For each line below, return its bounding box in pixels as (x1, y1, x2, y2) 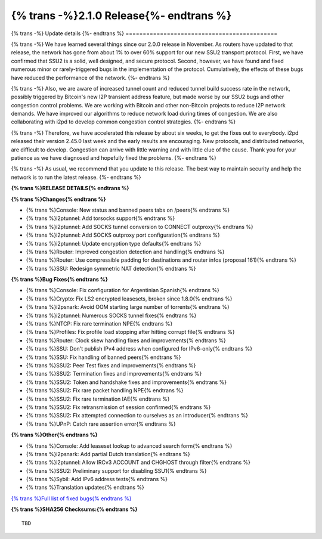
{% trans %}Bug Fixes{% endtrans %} (11, 276, 109, 283)
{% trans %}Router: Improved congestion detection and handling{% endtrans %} (26, 248, 225, 255)
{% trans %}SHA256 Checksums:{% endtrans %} (11, 506, 138, 513)
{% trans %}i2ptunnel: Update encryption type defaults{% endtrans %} (26, 240, 202, 247)
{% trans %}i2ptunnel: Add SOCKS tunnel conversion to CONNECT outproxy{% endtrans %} (26, 223, 253, 230)
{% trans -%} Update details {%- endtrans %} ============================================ (11, 30, 278, 37)
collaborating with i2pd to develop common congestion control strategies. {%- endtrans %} (11, 118, 236, 125)
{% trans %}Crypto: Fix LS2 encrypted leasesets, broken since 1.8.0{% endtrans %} (26, 295, 233, 302)
